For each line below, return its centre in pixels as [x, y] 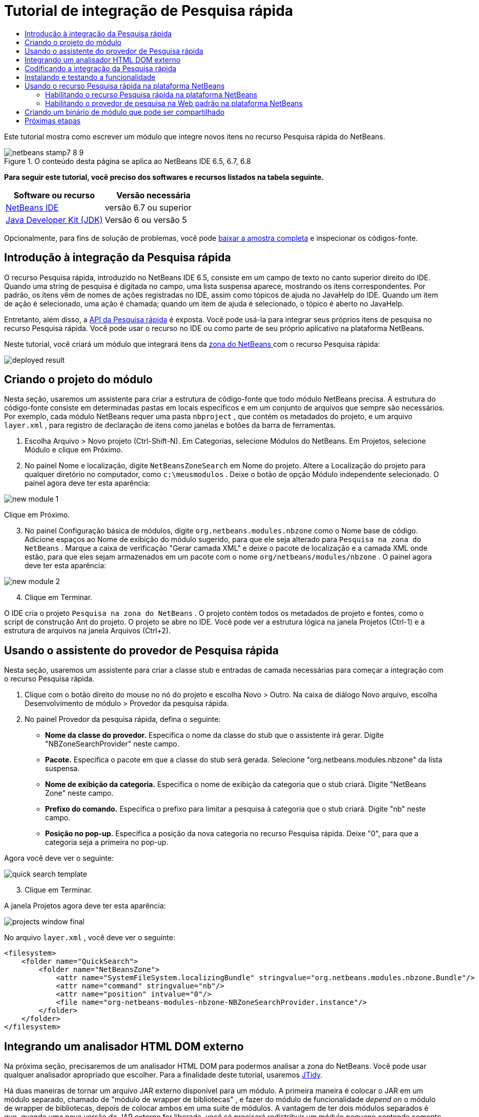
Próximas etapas [53, 120]
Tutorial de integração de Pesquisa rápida [149, 11]
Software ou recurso [54, 195]
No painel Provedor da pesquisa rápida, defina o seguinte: [123, 719]
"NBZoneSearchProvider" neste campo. [112, 744]
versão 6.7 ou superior [148, 207]
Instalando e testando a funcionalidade [90, 77]
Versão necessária [153, 195]
